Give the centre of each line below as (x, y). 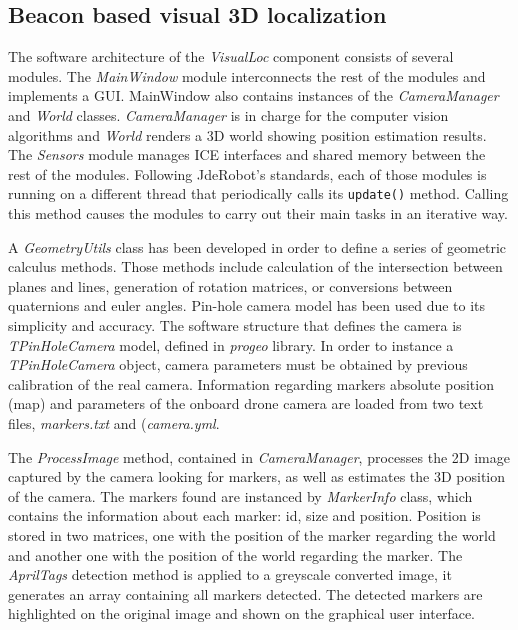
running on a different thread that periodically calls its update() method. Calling (258, 193)
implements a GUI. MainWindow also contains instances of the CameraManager (253, 95)
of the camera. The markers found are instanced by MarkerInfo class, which (240, 495)
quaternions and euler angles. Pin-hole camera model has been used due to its (247, 305)
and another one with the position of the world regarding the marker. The (235, 554)
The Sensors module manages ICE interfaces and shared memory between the (247, 154)
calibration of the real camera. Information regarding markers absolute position (251, 383)
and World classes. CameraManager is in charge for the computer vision (228, 114)
